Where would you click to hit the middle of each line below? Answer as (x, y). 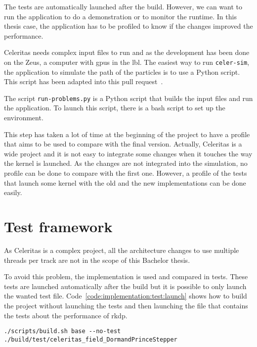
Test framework (58, 226)
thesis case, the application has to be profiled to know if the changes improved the (128, 26)
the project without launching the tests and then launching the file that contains (126, 305)
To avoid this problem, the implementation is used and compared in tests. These (126, 276)
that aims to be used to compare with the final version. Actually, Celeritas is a (123, 144)
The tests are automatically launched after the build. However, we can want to (123, 6)
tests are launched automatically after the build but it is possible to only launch (125, 286)
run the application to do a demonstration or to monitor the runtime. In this (120, 16)
